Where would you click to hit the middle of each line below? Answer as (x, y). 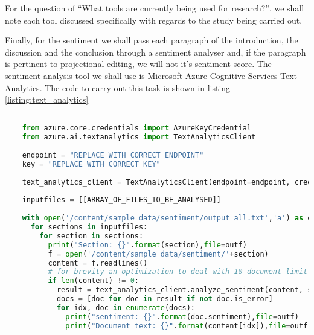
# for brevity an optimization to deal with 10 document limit (178, 272)
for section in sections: (91, 236)
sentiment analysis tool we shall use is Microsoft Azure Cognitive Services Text (151, 75)
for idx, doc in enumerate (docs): (126, 308)
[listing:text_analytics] (47, 99)
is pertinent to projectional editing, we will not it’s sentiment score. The (138, 64)
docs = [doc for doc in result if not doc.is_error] (165, 299)
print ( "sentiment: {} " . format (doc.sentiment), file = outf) (182, 317)
